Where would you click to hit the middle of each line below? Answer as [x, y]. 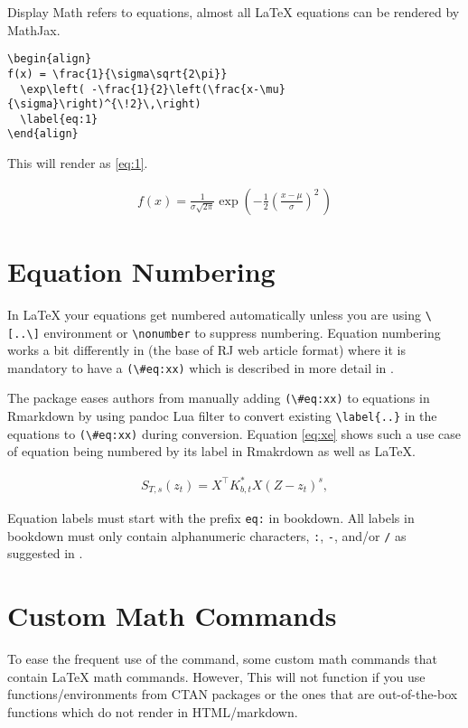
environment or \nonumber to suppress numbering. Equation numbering [242, 332]
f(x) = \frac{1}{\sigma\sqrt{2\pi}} [117, 74]
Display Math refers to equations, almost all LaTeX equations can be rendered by [234, 12]
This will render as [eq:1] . [78, 163]
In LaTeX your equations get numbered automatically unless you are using [214, 314]
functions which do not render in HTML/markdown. [153, 711]
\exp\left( [52, 89]
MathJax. [34, 29]
